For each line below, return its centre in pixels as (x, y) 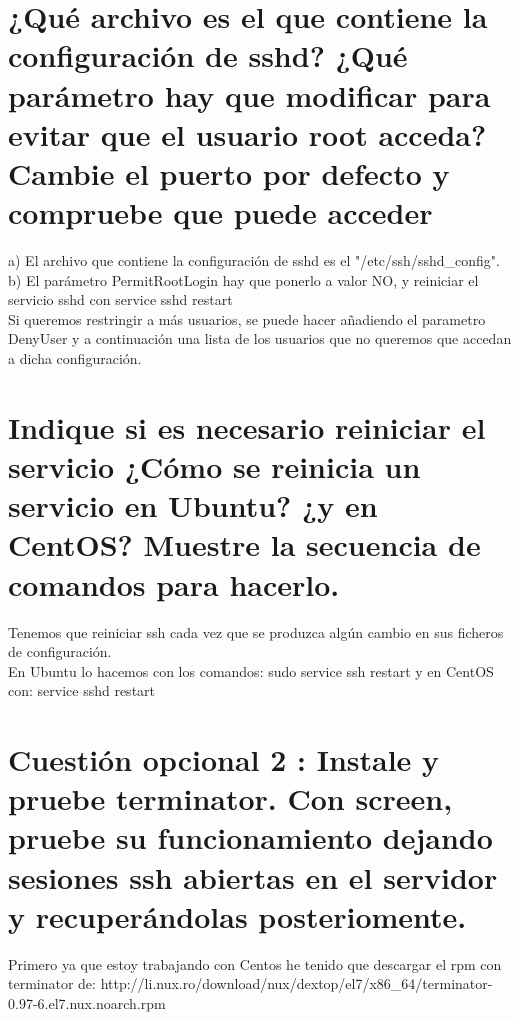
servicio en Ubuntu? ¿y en (193, 505)
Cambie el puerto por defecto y (229, 172)
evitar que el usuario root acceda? (247, 133)
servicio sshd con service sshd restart (120, 299)
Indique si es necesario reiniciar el (247, 426)
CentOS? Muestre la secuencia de (244, 544)
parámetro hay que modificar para (249, 94)
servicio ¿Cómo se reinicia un (214, 466)
